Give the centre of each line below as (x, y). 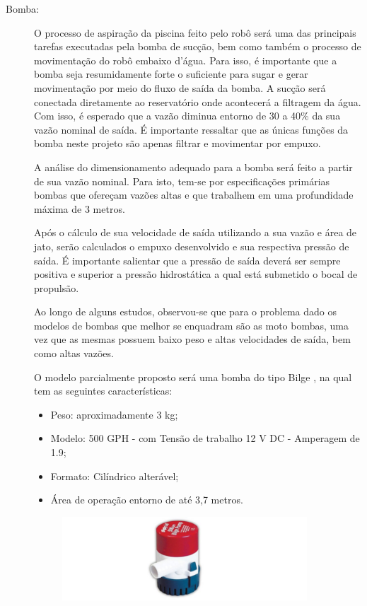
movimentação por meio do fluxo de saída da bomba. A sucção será (180, 87)
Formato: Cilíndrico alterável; (115, 476)
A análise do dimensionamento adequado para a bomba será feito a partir (193, 167)
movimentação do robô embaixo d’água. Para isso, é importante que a (186, 60)
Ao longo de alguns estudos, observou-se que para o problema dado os (185, 311)
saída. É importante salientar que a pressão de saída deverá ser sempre (187, 260)
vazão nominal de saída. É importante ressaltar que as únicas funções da (191, 129)
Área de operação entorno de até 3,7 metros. (147, 500)
